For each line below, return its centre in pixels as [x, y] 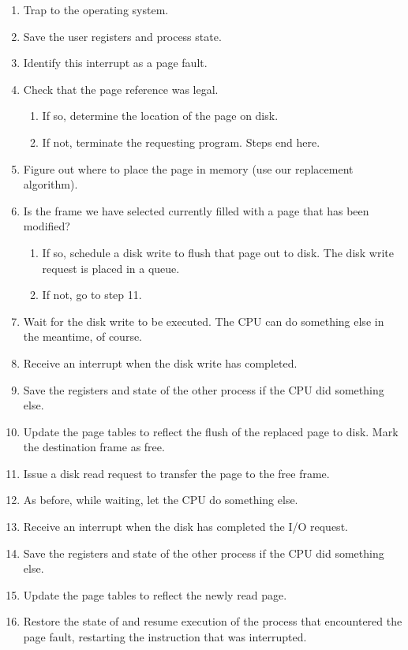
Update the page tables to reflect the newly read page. [155, 594]
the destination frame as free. [94, 447]
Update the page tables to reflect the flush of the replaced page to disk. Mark [211, 431]
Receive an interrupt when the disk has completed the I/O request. [185, 527]
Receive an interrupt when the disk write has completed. [160, 362]
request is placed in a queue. [111, 268]
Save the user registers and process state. [122, 36]
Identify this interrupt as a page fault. [115, 63]
